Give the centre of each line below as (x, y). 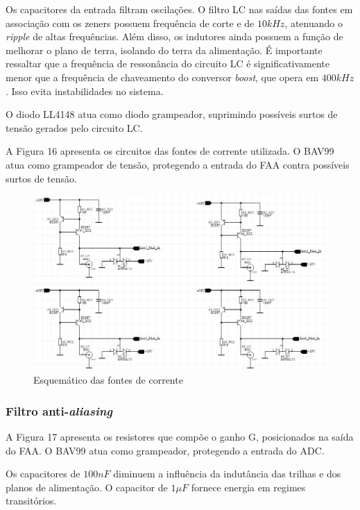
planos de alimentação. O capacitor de (87, 487)
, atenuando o (314, 23)
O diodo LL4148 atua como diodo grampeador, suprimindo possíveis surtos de (172, 114)
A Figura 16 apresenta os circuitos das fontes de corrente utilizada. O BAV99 (170, 151)
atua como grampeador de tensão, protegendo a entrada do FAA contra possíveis (178, 164)
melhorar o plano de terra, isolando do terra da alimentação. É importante (164, 50)
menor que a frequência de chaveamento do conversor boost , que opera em (162, 77)
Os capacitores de (43, 474)
